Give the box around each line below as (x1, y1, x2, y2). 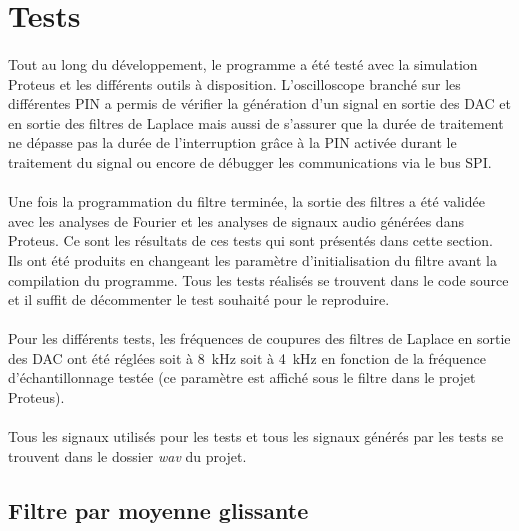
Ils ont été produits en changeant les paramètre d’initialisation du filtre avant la (8, 249, 497, 270)
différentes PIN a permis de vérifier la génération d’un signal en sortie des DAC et (8, 93, 512, 114)
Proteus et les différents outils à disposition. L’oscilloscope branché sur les (8, 73, 461, 94)
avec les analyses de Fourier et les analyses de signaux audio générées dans (8, 210, 464, 231)
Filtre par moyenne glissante (8, 494, 309, 525)
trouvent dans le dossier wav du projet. (8, 445, 247, 466)
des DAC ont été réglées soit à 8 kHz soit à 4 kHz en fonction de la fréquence (8, 347, 487, 368)
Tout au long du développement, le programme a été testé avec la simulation (8, 53, 478, 74)
